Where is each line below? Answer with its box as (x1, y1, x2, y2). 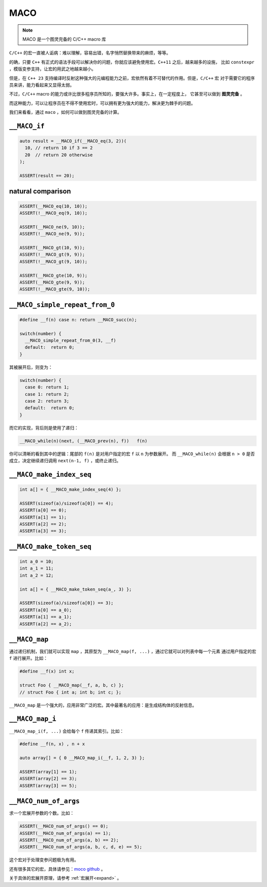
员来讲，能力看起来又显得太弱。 (9, 82, 74, 88)
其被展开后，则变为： (9, 364, 53, 370)
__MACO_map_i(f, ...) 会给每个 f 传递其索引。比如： (9, 728, 124, 734)
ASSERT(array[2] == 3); (19, 776, 78, 782)
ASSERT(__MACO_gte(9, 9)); (19, 280, 85, 285)
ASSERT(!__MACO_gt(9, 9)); (19, 252, 85, 257)
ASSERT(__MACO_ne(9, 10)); (19, 224, 85, 230)
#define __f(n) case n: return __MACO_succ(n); (19, 317, 137, 323)
